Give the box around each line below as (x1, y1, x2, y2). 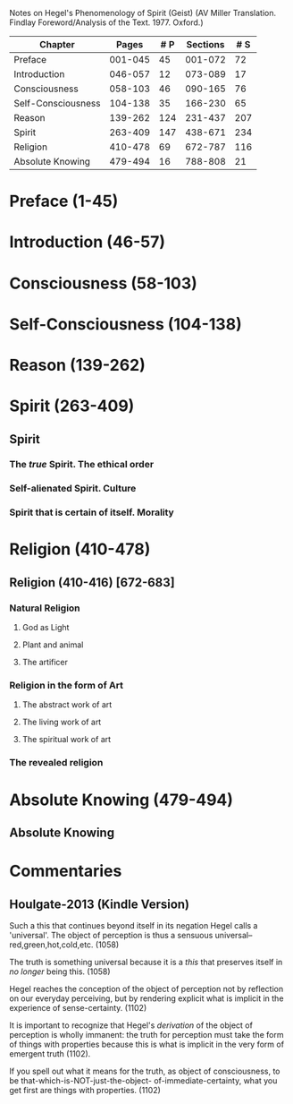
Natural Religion (9, 602, 80, 614)
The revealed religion (9, 757, 104, 769)
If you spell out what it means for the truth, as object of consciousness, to (9, 1065, 280, 1076)
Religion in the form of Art (9, 680, 123, 692)
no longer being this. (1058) (9, 966, 111, 977)
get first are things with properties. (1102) (9, 1084, 161, 1095)
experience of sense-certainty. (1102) (9, 1002, 147, 1013)
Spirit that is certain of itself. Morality (9, 506, 174, 518)
